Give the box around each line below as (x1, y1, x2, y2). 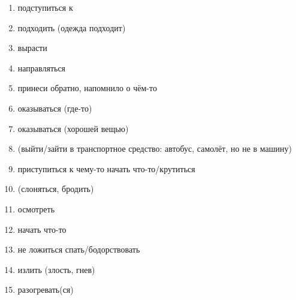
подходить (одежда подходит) (17, 21, 126, 34)
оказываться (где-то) (17, 101, 92, 114)
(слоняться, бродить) (17, 182, 94, 195)
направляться (17, 61, 66, 74)
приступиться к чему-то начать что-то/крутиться (17, 162, 195, 175)
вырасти (17, 41, 47, 54)
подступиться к (17, 1, 73, 13)
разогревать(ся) (17, 283, 74, 296)
